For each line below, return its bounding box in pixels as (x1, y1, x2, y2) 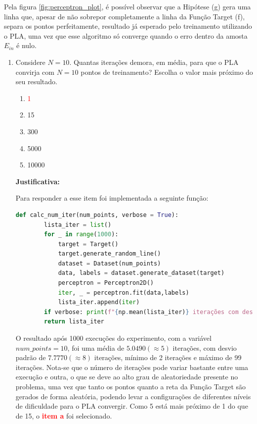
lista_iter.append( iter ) (58, 299, 140, 306)
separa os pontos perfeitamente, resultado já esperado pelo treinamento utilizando (4, 21, 252, 31)
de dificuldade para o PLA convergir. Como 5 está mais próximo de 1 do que (15, 401, 248, 411)
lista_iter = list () (44, 221, 112, 228)
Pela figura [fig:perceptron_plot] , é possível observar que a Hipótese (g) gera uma (4, 1, 251, 11)
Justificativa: (15, 176, 60, 186)
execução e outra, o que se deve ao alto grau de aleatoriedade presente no (15, 371, 238, 382)
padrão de (15, 352, 46, 363)
